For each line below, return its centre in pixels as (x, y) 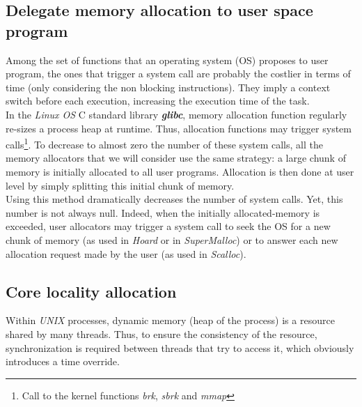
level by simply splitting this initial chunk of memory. (120, 185)
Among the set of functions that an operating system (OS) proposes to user (167, 60)
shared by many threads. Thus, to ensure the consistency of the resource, (162, 333)
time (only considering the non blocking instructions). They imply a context (168, 87)
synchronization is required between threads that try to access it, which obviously (180, 347)
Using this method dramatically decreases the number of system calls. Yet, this (174, 199)
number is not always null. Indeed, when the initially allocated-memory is (163, 212)
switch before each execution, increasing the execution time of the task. (158, 101)
